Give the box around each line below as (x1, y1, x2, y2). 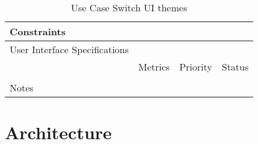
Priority (179, 60, 212, 73)
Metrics (138, 60, 170, 73)
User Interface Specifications (10, 42, 129, 56)
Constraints (10, 24, 66, 38)
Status (221, 60, 249, 73)
